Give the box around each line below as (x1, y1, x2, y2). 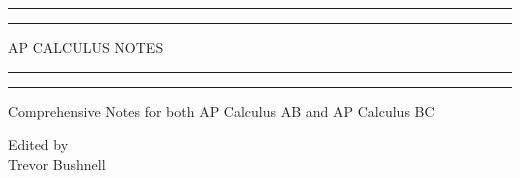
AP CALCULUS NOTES (8, 37, 164, 57)
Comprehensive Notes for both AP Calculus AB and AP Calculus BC (8, 100, 435, 121)
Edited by (8, 134, 69, 155)
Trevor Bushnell (8, 153, 106, 174)
